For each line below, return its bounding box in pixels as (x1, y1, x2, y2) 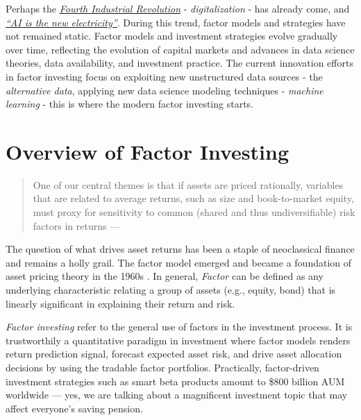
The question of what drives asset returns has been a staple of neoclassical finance (6, 242, 355, 256)
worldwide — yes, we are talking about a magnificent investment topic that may (6, 387, 348, 402)
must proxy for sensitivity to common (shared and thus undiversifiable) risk (33, 205, 355, 219)
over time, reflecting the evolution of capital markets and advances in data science (6, 42, 355, 56)
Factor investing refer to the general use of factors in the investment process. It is (6, 319, 353, 334)
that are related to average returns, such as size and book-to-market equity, (33, 191, 354, 205)
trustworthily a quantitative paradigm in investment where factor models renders (6, 333, 351, 347)
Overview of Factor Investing (6, 137, 289, 165)
